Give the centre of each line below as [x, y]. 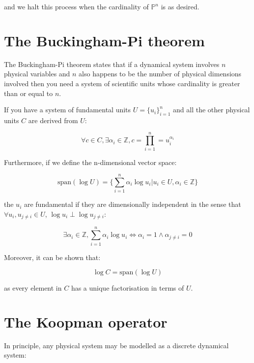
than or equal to [28, 93]
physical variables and [37, 74]
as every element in [33, 288]
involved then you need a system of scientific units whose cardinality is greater [122, 83]
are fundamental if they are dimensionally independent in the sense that [132, 204]
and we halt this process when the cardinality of [76, 6]
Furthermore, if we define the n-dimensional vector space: [90, 162]
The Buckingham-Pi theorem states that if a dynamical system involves [112, 64]
